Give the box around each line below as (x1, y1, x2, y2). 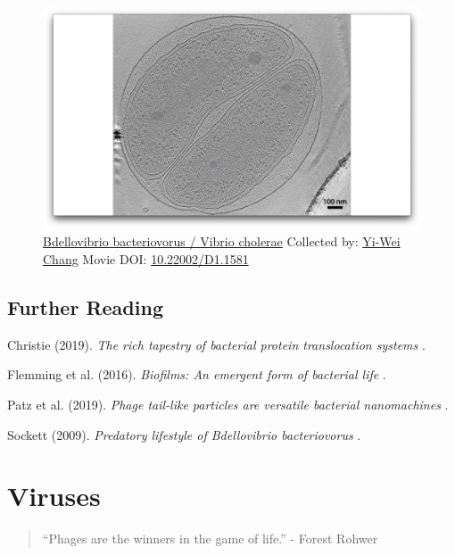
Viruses (7, 477, 101, 514)
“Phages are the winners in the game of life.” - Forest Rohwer (42, 529, 378, 548)
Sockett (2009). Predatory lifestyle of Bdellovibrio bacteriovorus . (7, 425, 361, 443)
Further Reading (7, 293, 163, 320)
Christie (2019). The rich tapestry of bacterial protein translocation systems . (7, 335, 426, 353)
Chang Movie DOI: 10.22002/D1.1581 (43, 249, 249, 268)
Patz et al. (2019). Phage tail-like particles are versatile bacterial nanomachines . (7, 394, 449, 413)
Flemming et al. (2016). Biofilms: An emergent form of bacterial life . (7, 365, 386, 384)
